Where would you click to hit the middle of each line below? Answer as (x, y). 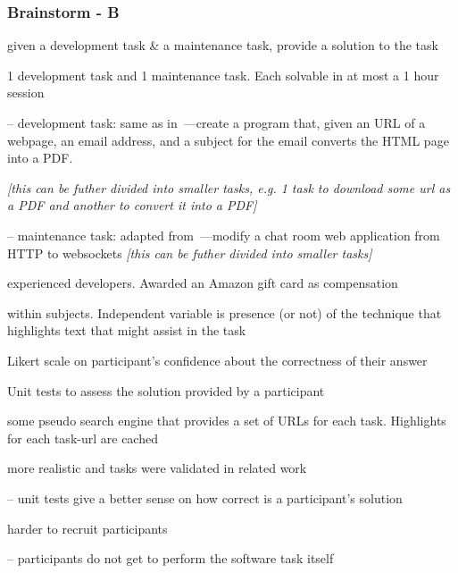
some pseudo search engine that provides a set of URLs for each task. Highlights (227, 421)
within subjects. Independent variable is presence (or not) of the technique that (225, 312)
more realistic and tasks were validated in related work (157, 468)
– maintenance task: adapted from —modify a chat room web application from (224, 235)
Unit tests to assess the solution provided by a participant (166, 390)
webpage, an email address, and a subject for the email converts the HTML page (228, 140)
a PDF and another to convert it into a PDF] (132, 205)
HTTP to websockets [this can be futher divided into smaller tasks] (190, 253)
